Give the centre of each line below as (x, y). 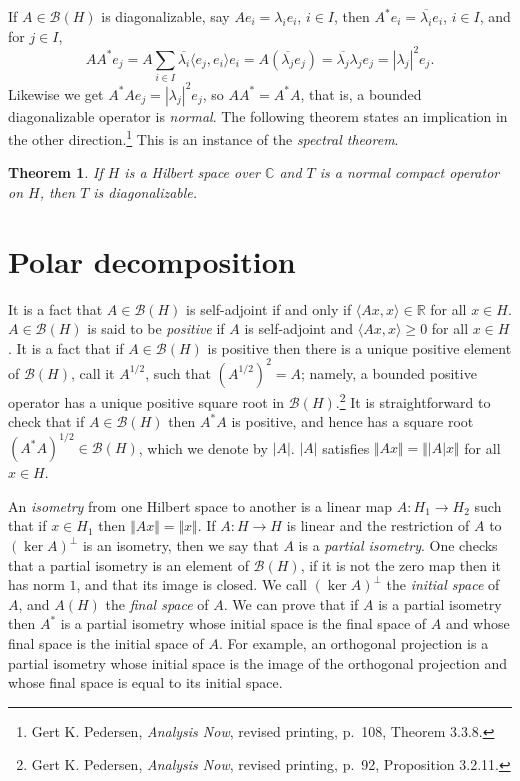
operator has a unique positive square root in (146, 401)
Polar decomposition (152, 260)
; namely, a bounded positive (388, 372)
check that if (46, 421)
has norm (36, 584)
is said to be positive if (156, 328)
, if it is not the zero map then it (401, 564)
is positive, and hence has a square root (352, 421)
